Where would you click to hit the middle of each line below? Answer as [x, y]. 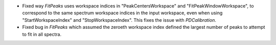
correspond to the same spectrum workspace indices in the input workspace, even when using [122, 13]
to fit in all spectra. [42, 34]
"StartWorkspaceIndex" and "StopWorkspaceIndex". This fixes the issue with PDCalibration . [119, 20]
